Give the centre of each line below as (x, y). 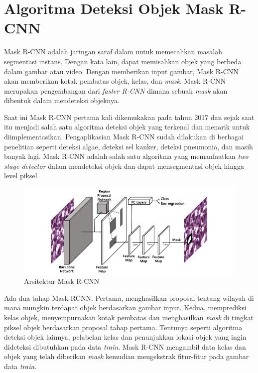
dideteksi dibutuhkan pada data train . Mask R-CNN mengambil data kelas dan (125, 346)
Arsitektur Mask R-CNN (62, 281)
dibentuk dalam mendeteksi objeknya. (62, 100)
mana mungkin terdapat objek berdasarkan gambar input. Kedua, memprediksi (125, 308)
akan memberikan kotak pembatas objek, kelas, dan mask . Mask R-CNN (115, 81)
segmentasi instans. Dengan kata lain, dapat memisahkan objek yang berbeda (123, 61)
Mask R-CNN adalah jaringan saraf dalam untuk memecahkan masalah (113, 52)
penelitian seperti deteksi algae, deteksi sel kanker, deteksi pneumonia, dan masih (129, 146)
